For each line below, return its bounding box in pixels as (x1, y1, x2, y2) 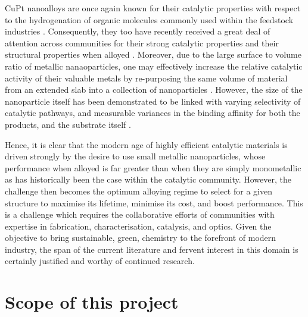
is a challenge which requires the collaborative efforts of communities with (5, 208, 275, 221)
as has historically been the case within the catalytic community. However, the (5, 173, 292, 186)
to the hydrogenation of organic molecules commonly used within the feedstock (5, 13, 294, 26)
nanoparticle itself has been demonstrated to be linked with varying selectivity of (5, 95, 301, 107)
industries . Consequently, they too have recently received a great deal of (5, 25, 270, 37)
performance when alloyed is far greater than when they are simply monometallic (5, 161, 301, 174)
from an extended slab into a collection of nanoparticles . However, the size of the (5, 83, 303, 96)
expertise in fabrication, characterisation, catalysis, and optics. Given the (5, 219, 272, 232)
